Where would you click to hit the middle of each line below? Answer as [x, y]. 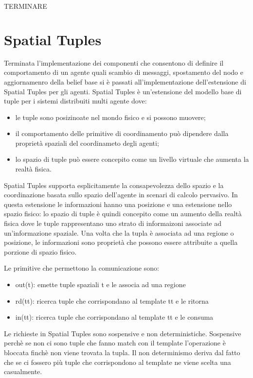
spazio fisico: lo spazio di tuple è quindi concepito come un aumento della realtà [123, 214]
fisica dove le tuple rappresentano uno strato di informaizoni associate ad [113, 223]
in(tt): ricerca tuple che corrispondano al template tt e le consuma [114, 317]
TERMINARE [26, 6]
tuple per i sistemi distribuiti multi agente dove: [75, 101]
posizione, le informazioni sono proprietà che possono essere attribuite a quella [121, 242]
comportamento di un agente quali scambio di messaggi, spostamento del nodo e [124, 72]
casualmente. [23, 371]
